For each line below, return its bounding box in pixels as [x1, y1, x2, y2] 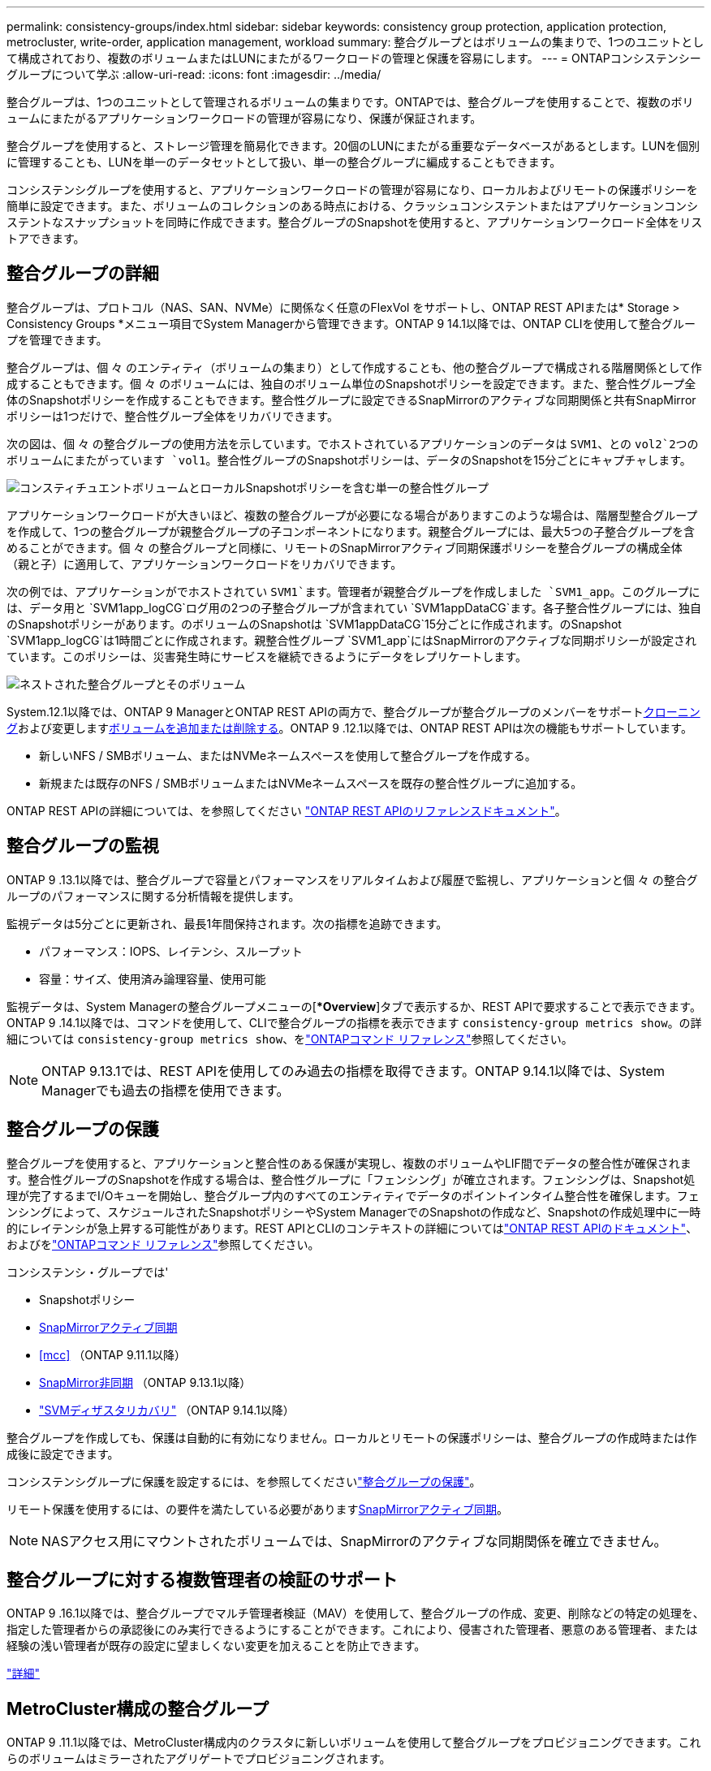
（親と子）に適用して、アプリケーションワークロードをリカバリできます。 [6, 556, 403, 571]
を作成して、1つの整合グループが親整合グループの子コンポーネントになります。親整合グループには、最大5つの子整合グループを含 [6, 524, 696, 538]
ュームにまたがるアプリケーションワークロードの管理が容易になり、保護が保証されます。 [6, 111, 482, 125]
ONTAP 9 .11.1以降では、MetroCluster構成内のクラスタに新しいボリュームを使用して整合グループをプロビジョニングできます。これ [6, 1735, 701, 1750]
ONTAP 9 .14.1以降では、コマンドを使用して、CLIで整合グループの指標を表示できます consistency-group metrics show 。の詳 [6, 1015, 702, 1030]
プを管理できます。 [6, 332, 108, 347]
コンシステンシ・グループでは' [6, 1264, 169, 1279]
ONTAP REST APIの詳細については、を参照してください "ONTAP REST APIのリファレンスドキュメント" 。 [6, 803, 567, 818]
